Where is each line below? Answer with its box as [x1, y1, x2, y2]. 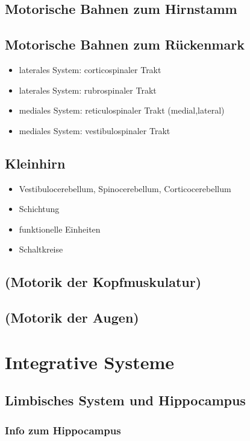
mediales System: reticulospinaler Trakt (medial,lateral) [19, 104, 225, 117]
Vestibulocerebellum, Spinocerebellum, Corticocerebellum [19, 182, 231, 195]
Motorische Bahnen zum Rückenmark [5, 35, 245, 54]
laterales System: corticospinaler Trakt [19, 63, 161, 76]
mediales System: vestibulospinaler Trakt [19, 124, 170, 137]
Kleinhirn [5, 153, 66, 172]
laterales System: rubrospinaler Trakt [19, 83, 157, 96]
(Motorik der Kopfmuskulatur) [5, 272, 202, 291]
